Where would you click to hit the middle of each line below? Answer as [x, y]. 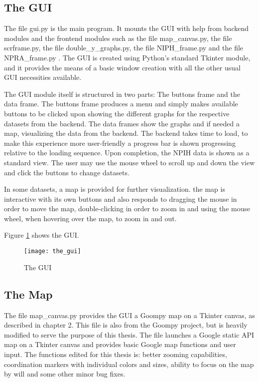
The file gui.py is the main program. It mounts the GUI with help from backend [127, 28]
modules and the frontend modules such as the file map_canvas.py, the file [118, 38]
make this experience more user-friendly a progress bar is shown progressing [120, 143]
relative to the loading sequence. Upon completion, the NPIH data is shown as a [127, 153]
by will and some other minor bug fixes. [65, 374]
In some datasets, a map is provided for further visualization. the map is [115, 189]
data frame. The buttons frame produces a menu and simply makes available [121, 104]
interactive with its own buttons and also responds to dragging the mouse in [121, 198]
